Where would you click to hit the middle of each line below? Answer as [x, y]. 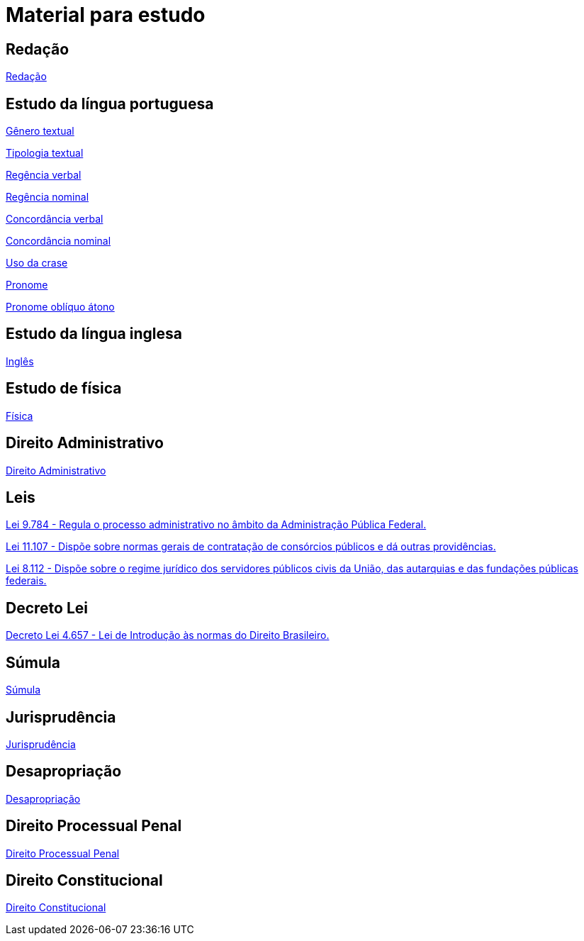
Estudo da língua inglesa [94, 334]
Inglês [20, 361]
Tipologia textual [45, 153]
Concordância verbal [55, 219]
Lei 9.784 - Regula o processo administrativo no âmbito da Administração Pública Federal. [216, 525]
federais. [26, 581]
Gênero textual [40, 131]
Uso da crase [37, 263]
